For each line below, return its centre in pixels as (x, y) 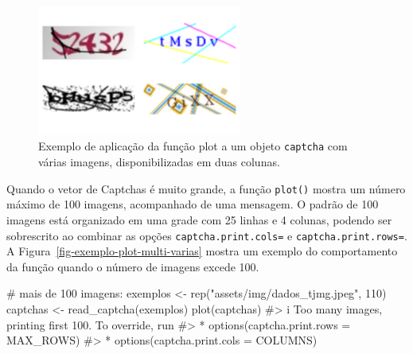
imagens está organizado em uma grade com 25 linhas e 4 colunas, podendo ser (199, 219)
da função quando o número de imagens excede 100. (133, 266)
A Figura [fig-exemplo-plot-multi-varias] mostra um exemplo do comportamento (202, 251)
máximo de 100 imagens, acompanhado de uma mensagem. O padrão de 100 (193, 204)
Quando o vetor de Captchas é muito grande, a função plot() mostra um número (206, 188)
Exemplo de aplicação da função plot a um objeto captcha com (193, 146)
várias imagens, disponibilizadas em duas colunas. (159, 162)
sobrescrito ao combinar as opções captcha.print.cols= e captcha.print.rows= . (207, 235)
